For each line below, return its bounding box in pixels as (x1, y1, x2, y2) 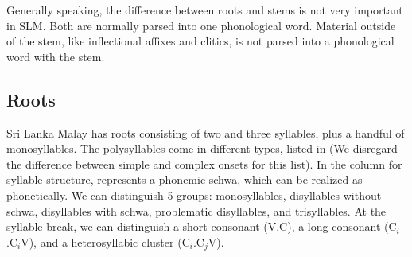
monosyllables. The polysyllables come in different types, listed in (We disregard (6, 140, 398, 157)
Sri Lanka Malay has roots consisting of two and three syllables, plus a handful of (6, 124, 405, 141)
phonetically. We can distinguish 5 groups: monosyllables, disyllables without (6, 186, 382, 203)
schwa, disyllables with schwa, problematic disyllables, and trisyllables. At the (6, 202, 387, 219)
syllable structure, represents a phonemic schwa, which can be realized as (6, 171, 363, 188)
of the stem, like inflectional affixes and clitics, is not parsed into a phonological (6, 33, 395, 49)
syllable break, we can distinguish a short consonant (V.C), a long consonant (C (6, 218, 397, 235)
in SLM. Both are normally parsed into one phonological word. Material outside (6, 17, 396, 33)
